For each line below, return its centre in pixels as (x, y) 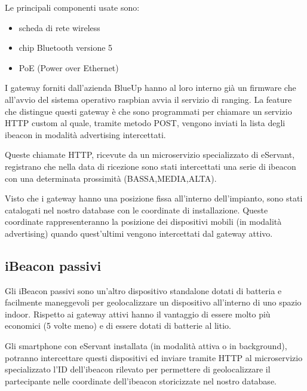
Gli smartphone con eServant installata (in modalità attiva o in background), (146, 346)
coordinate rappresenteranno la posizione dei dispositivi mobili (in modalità (143, 222)
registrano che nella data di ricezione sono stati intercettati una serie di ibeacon (151, 166)
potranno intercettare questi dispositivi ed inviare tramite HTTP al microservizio (154, 357)
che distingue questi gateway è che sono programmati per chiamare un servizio (148, 111)
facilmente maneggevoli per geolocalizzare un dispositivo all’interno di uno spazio (153, 302)
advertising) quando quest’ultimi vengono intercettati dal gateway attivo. (139, 233)
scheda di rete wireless (59, 27)
